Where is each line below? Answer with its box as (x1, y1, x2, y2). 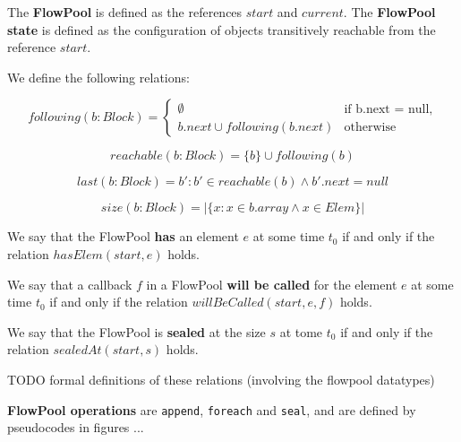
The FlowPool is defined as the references (7, 3, 243, 21)
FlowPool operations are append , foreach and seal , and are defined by (7, 400, 416, 419)
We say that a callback (7, 274, 132, 293)
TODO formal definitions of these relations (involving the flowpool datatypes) (7, 369, 435, 388)
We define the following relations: (7, 67, 190, 86)
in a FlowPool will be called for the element (146, 274, 397, 293)
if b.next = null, (344, 102, 433, 116)
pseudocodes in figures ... (7, 418, 144, 437)
